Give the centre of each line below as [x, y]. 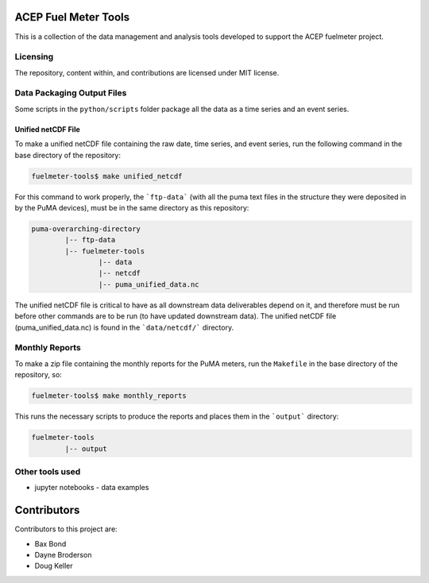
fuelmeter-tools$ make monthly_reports [109, 396]
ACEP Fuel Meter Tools [72, 17]
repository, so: [39, 375]
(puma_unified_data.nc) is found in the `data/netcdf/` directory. [124, 327]
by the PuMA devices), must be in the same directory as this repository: [132, 207]
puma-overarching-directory [86, 229]
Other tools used [48, 471]
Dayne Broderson [63, 554]
